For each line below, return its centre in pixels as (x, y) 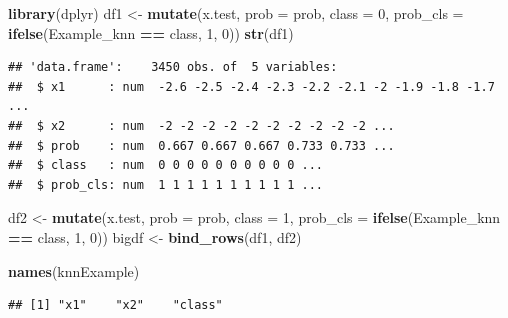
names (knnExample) (74, 270)
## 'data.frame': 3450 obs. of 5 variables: (173, 67)
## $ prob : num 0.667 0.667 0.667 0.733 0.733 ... (201, 145)
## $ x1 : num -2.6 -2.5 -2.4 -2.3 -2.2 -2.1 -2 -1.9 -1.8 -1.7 (251, 86)
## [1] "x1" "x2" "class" (115, 305)
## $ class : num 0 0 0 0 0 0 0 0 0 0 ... (165, 165)
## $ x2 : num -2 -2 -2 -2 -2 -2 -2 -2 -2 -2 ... (201, 125)
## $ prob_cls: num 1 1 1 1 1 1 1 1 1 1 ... (165, 184)
